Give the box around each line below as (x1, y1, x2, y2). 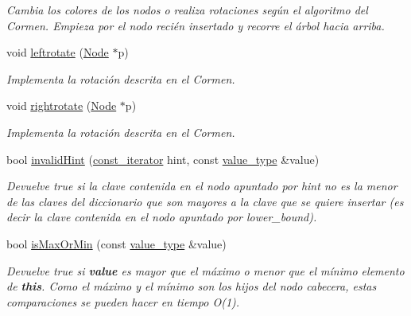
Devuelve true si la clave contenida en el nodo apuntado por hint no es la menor (6, 178, 397, 194)
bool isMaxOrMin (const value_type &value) (6, 235, 227, 252)
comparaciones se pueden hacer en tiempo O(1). (6, 293, 240, 310)
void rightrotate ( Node (6, 97, 117, 114)
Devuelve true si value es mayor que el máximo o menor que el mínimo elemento (6, 262, 405, 279)
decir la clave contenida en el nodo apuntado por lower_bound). (6, 209, 317, 225)
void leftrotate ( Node (6, 44, 109, 60)
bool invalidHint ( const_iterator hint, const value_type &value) (6, 150, 320, 167)
